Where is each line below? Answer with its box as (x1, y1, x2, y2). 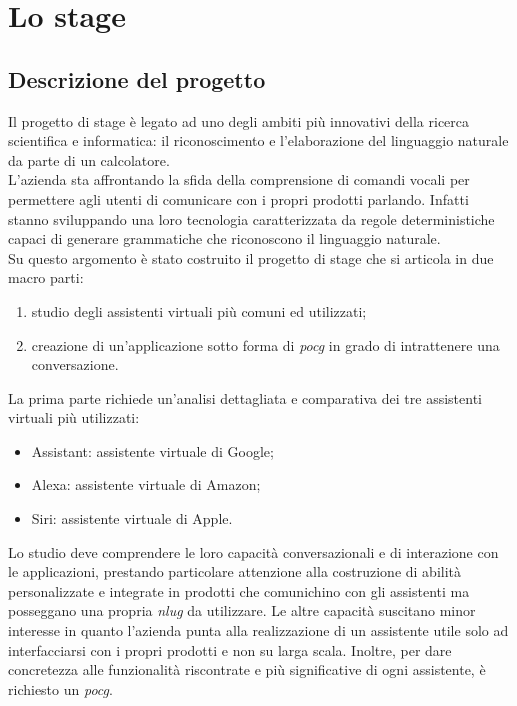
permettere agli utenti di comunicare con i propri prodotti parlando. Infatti (8, 188, 469, 209)
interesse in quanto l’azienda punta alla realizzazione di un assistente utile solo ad (8, 620, 509, 641)
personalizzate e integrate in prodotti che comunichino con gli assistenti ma (8, 580, 470, 601)
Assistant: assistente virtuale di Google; (31, 440, 274, 461)
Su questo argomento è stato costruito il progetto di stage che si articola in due (8, 247, 494, 268)
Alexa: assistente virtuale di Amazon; (31, 474, 261, 495)
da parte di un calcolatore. (8, 149, 170, 170)
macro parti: (8, 267, 84, 288)
